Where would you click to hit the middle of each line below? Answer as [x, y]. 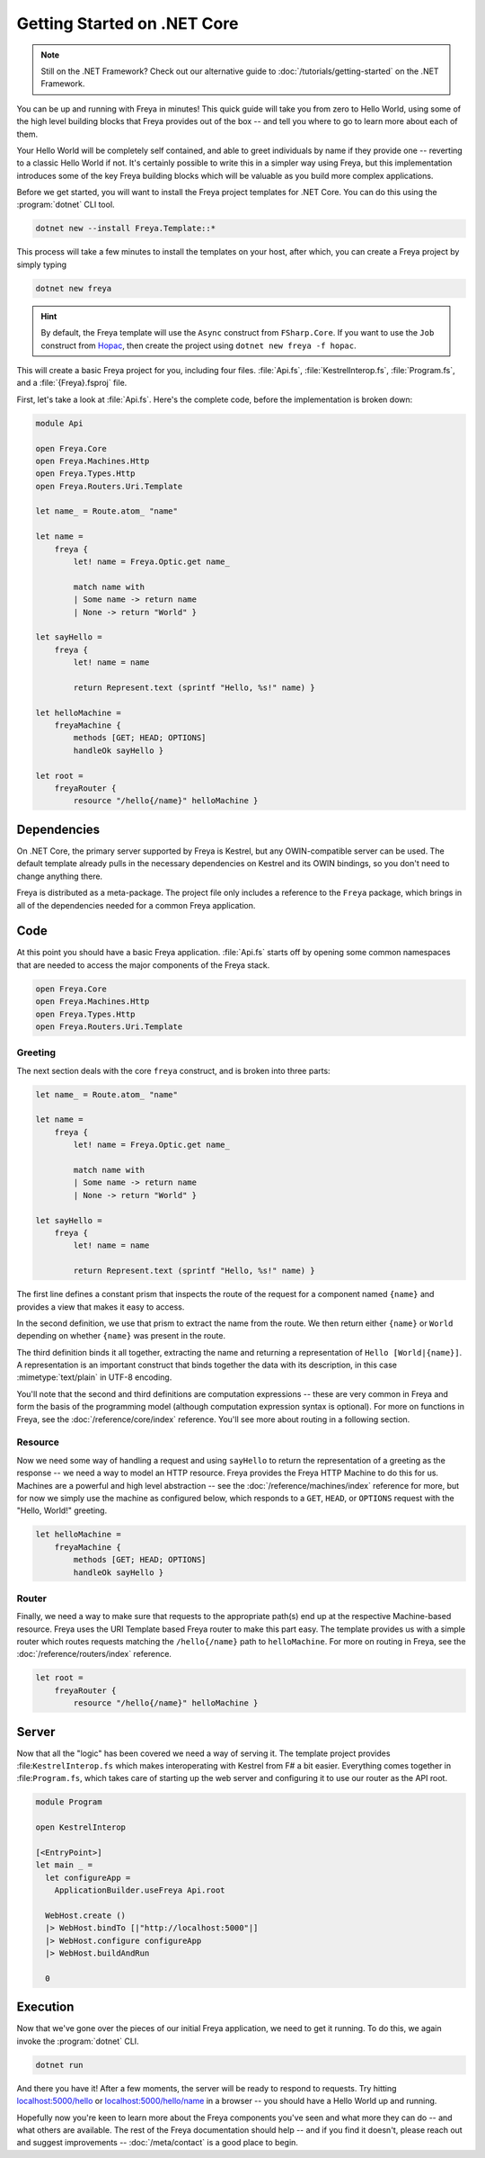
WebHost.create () [85, 1915]
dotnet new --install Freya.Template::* [125, 228]
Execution [45, 2007]
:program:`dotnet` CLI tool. [66, 205]
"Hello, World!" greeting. [62, 1510]
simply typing [42, 264]
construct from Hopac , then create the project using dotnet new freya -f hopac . [198, 345]
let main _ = [64, 1865]
